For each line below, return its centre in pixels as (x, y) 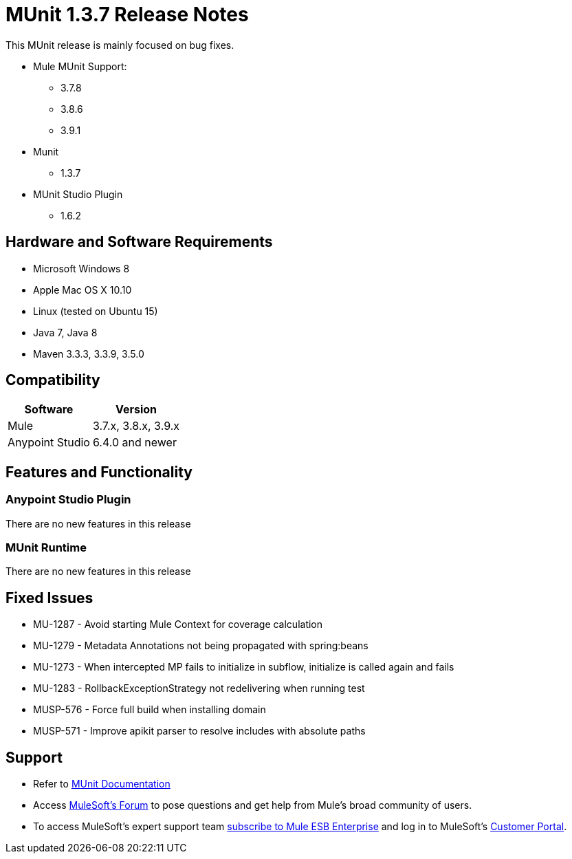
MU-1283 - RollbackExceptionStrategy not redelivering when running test (199, 688)
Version (136, 410)
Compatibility (53, 380)
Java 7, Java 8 (65, 332)
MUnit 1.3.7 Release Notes (127, 14)
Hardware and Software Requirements (139, 242)
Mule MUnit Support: (80, 66)
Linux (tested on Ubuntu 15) (96, 311)
